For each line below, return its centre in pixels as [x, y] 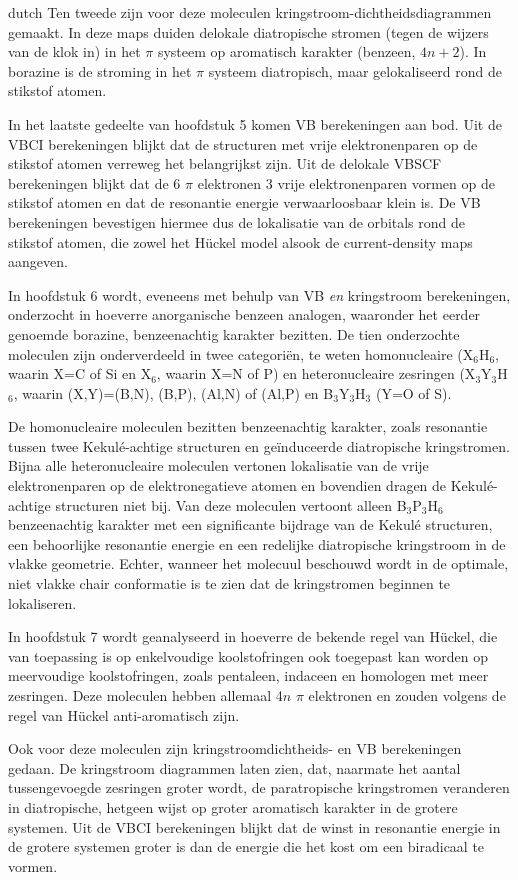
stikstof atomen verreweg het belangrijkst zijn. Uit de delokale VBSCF [225, 163]
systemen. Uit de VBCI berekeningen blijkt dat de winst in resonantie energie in [254, 826]
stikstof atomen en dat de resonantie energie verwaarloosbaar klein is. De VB [244, 202]
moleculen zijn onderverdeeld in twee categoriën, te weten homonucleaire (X [241, 353]
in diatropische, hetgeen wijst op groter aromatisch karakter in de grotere [233, 806]
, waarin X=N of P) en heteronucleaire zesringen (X [316, 373]
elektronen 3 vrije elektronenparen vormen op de [346, 182]
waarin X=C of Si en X [80, 373]
